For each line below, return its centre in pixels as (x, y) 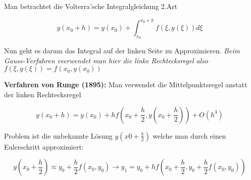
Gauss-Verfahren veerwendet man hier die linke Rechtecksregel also (106, 60)
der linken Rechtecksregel (43, 94)
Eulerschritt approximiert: (44, 146)
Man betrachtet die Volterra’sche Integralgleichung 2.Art (91, 6)
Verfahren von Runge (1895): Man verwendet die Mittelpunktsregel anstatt (126, 85)
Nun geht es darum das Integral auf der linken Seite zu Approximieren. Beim (122, 51)
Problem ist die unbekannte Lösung (58, 135)
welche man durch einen (189, 135)
